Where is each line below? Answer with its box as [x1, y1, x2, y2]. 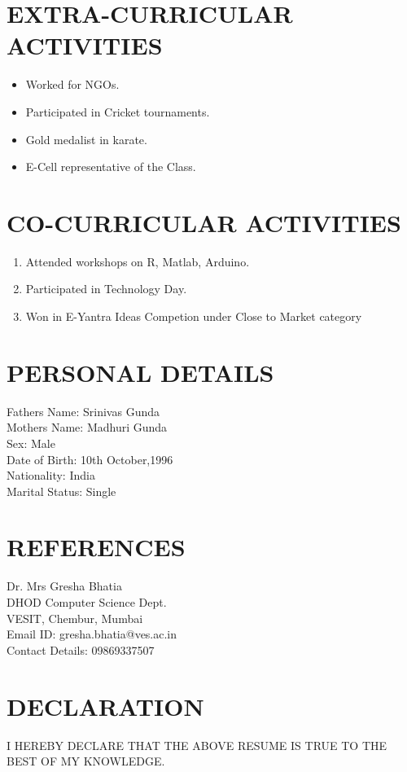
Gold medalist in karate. [25, 130, 147, 147]
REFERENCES [7, 530, 186, 564]
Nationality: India [7, 467, 95, 484]
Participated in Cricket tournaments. [25, 103, 210, 120]
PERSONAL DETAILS [7, 355, 274, 388]
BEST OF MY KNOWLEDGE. [7, 752, 165, 770]
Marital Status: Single [7, 482, 116, 499]
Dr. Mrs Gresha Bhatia [7, 577, 122, 594]
